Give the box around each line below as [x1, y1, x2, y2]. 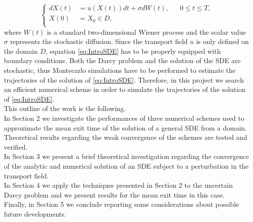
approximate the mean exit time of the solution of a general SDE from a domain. [4, 122, 247, 133]
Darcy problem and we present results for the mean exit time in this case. [4, 189, 225, 200]
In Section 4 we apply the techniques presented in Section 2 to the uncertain [4, 180, 233, 190]
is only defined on [196, 36, 249, 46]
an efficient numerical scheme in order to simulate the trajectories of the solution [4, 84, 246, 94]
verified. [4, 141, 28, 152]
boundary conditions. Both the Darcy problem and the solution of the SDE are [4, 55, 241, 66]
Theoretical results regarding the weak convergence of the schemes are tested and [4, 132, 247, 142]
